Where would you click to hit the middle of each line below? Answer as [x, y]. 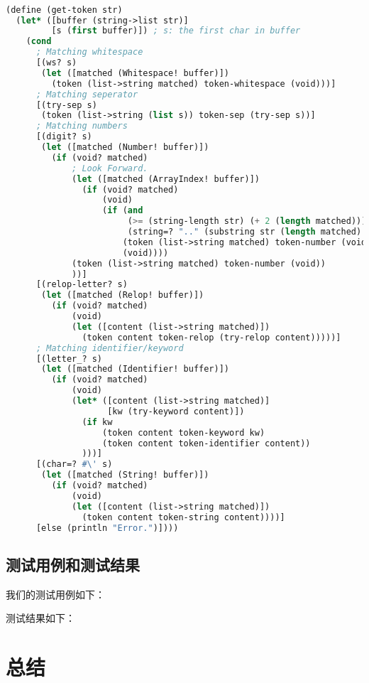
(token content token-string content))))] [183, 517]
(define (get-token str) [64, 10]
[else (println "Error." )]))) [107, 528]
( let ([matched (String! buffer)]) [125, 475]
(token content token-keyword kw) [184, 432]
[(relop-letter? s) [82, 285]
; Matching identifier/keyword [110, 348]
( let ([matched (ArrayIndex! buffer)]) [166, 179]
